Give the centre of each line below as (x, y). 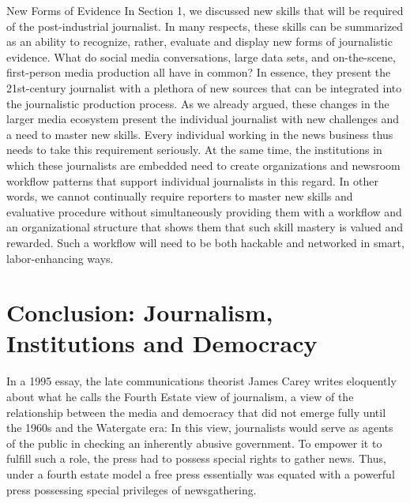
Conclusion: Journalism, (140, 312)
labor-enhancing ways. (60, 258)
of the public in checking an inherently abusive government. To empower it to (194, 443)
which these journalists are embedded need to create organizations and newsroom (203, 165)
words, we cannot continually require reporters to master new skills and (180, 196)
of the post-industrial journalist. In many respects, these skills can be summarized (205, 26)
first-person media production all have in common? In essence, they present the (199, 72)
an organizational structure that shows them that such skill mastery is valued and (205, 227)
